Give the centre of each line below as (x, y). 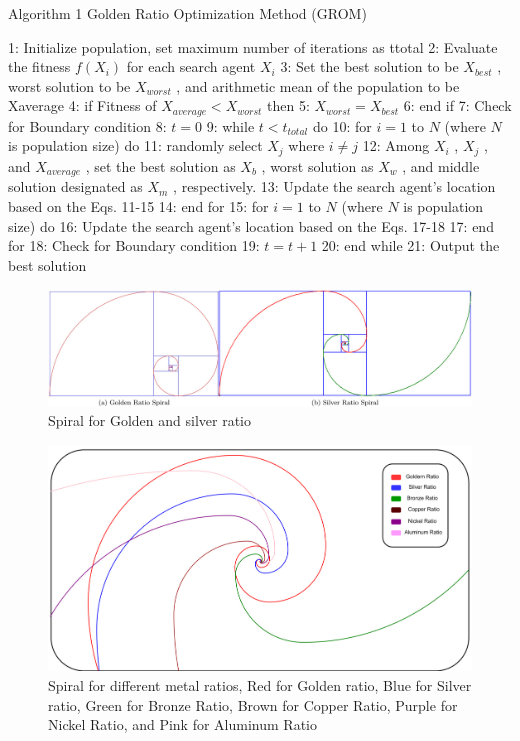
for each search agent (191, 66)
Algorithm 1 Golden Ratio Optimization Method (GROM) (187, 13)
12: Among (396, 145)
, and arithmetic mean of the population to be (318, 85)
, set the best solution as (160, 165)
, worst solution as (317, 165)
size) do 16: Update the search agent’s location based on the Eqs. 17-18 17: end (251, 225)
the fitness (39, 66)
